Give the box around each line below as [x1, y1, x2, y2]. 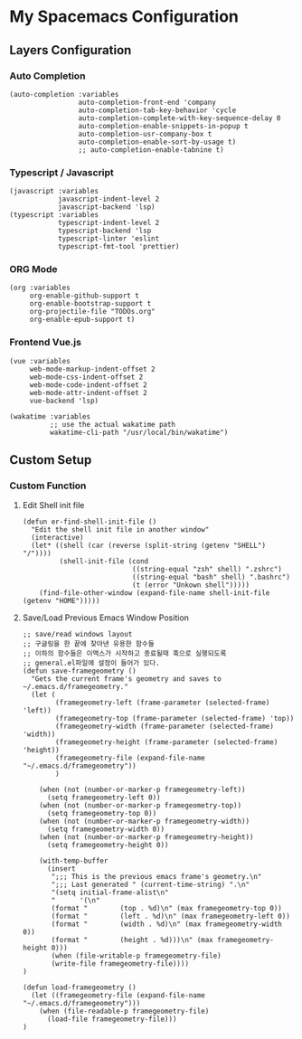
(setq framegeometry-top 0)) [46, 809, 157, 818]
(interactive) [31, 534, 84, 543]
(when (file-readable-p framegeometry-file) [39, 1006, 210, 1016]
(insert [46, 864, 76, 874]
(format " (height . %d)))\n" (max [51, 936, 214, 945]
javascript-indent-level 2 [57, 194, 160, 204]
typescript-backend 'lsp [57, 226, 152, 236]
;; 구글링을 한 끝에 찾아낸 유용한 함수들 [22, 639, 156, 648]
